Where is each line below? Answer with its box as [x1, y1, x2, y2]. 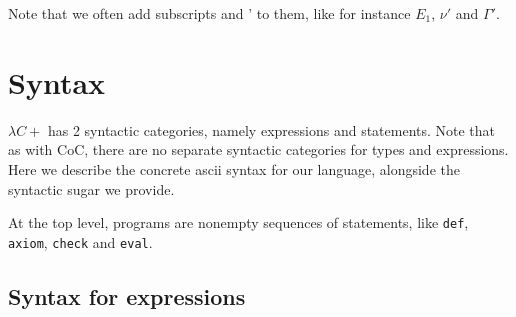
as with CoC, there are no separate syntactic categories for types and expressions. [8, 139, 509, 160]
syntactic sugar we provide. [8, 178, 175, 199]
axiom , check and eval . [8, 231, 153, 252]
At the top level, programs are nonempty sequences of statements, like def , [8, 212, 469, 233]
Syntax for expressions [8, 280, 246, 311]
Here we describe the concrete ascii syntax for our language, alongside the [8, 158, 460, 179]
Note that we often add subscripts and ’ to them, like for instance [8, 3, 411, 23]
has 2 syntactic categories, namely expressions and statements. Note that [47, 119, 496, 140]
